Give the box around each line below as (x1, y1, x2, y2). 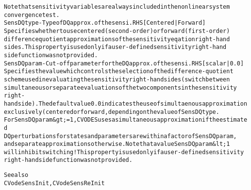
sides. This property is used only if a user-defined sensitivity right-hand (4, 44, 227, 51)
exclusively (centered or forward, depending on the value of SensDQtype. (4, 108, 219, 115)
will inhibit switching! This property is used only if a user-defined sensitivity (4, 148, 244, 156)
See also (4, 172, 29, 179)
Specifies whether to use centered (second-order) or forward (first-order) (4, 27, 230, 34)
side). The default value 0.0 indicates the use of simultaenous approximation (17, 100, 248, 107)
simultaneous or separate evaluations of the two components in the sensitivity (4, 84, 237, 91)
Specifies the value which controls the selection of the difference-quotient (4, 68, 234, 75)
